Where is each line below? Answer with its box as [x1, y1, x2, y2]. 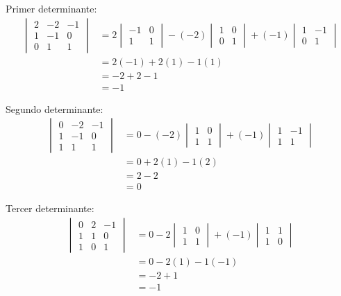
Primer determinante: [6, 1, 97, 15]
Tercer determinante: [6, 201, 94, 216]
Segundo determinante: [6, 101, 103, 116]
